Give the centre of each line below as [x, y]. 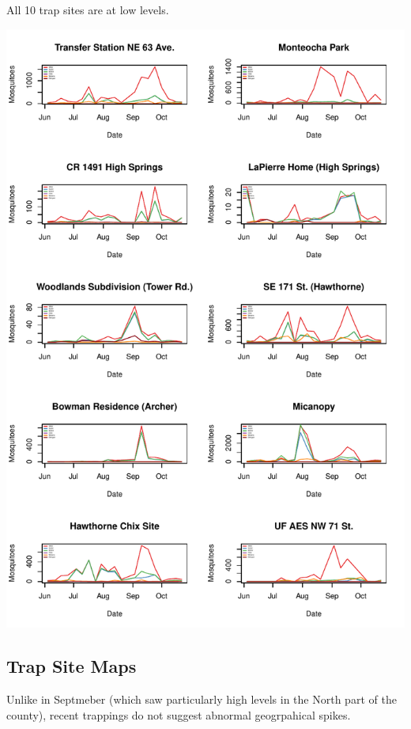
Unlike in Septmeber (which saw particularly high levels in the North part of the [202, 699]
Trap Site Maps [72, 666]
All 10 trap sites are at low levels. [88, 9]
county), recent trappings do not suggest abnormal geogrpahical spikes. [179, 714]
